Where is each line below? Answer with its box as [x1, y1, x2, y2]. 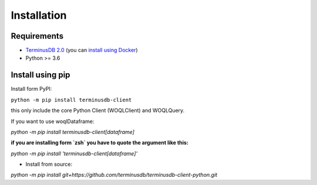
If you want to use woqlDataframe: [11, 118, 95, 125]
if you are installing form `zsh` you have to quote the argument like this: [11, 139, 189, 146]
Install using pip [11, 70, 70, 80]
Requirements [11, 31, 64, 41]
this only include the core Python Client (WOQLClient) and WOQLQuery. [11, 107, 185, 114]
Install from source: [25, 161, 73, 168]
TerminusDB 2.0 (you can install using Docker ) [25, 47, 138, 54]
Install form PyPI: [11, 85, 52, 92]
